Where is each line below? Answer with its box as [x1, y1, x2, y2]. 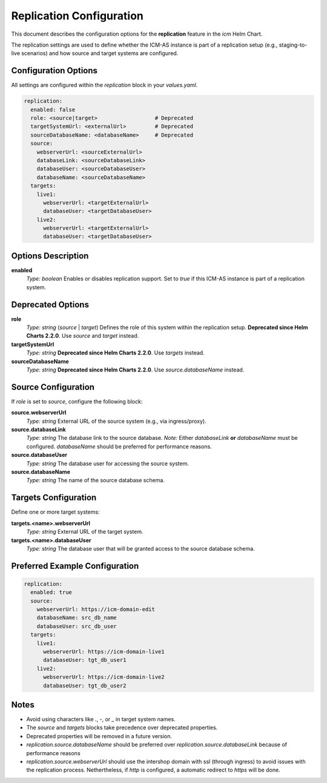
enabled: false [30, 106, 76, 113]
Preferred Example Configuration [11, 560, 139, 571]
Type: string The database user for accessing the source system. [26, 460, 189, 467]
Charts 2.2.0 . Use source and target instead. [26, 332, 139, 339]
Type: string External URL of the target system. [26, 528, 144, 536]
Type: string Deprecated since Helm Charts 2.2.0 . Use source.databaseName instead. [26, 366, 245, 373]
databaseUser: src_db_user [36, 623, 117, 629]
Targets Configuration [11, 493, 97, 503]
